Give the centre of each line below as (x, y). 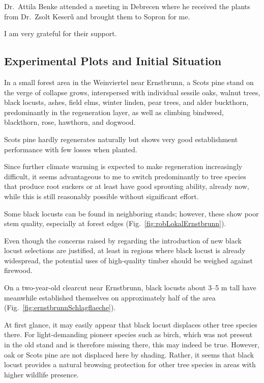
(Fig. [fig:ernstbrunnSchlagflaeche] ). (60, 307)
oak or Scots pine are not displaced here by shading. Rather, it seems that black (129, 354)
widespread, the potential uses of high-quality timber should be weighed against (128, 260)
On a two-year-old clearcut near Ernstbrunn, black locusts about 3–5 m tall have (130, 288)
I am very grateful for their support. (61, 33)
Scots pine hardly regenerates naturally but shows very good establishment (121, 139)
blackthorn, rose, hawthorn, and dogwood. (70, 122)
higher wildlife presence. (41, 374)
